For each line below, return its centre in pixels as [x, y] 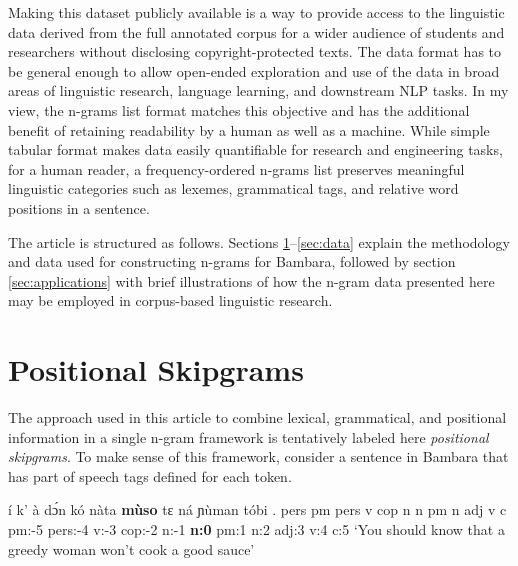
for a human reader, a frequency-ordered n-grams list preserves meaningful [236, 168]
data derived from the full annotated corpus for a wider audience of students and [256, 31]
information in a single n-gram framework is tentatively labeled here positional [248, 436]
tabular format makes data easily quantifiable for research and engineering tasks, [255, 149]
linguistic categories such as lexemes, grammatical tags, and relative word [233, 188]
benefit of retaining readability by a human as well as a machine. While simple [249, 129]
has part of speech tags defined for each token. [150, 475]
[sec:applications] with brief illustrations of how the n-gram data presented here [251, 280]
